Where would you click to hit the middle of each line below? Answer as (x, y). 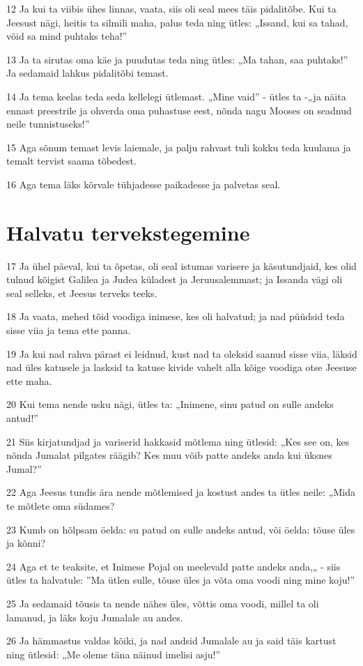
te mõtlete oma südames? (61, 505)
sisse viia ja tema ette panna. (69, 330)
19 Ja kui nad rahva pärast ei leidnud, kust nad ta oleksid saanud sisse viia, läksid (182, 353)
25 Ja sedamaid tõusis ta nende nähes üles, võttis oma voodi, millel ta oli (163, 603)
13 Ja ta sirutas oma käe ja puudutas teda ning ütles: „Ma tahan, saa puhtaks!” (177, 59)
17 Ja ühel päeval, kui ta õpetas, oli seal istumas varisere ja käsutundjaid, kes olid (181, 265)
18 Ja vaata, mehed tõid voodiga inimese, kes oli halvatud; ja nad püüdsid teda (176, 316)
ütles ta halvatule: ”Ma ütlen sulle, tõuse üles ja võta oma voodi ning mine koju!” (181, 580)
